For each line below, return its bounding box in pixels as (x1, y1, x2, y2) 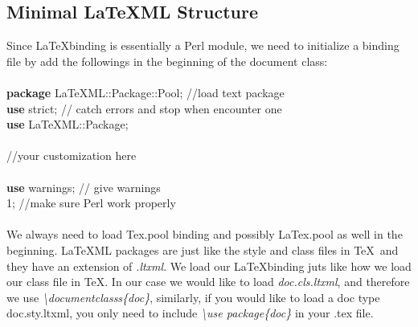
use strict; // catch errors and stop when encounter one (6, 100, 282, 116)
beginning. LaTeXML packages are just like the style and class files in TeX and (6, 241, 399, 258)
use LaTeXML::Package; (6, 116, 129, 133)
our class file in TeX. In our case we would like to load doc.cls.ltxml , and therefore (6, 273, 410, 290)
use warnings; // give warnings (6, 178, 161, 195)
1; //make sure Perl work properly (6, 194, 176, 211)
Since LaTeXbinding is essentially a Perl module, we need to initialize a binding (6, 37, 400, 54)
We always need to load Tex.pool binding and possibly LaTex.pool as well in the (6, 226, 403, 243)
